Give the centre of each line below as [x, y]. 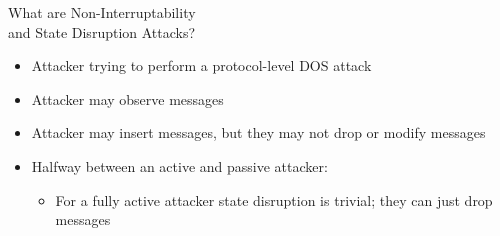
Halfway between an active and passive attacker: [179, 165]
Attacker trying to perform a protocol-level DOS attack [201, 65]
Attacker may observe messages [127, 98]
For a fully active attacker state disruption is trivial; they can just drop [274, 199]
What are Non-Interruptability [102, 12]
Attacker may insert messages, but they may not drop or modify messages [258, 132]
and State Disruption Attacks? [102, 31]
